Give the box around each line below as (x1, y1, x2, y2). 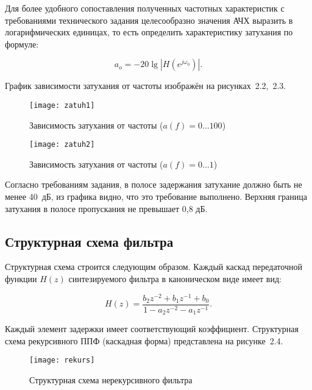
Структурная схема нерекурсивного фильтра (29, 374, 193, 386)
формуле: (5, 37, 39, 50)
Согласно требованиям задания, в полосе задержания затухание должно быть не (5, 178, 302, 191)
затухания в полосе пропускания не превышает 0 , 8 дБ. (5, 202, 208, 214)
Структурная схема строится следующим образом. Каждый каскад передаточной (5, 260, 302, 273)
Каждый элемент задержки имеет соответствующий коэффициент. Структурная (5, 322, 299, 335)
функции (5, 272, 37, 285)
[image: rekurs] (29, 356, 95, 365)
